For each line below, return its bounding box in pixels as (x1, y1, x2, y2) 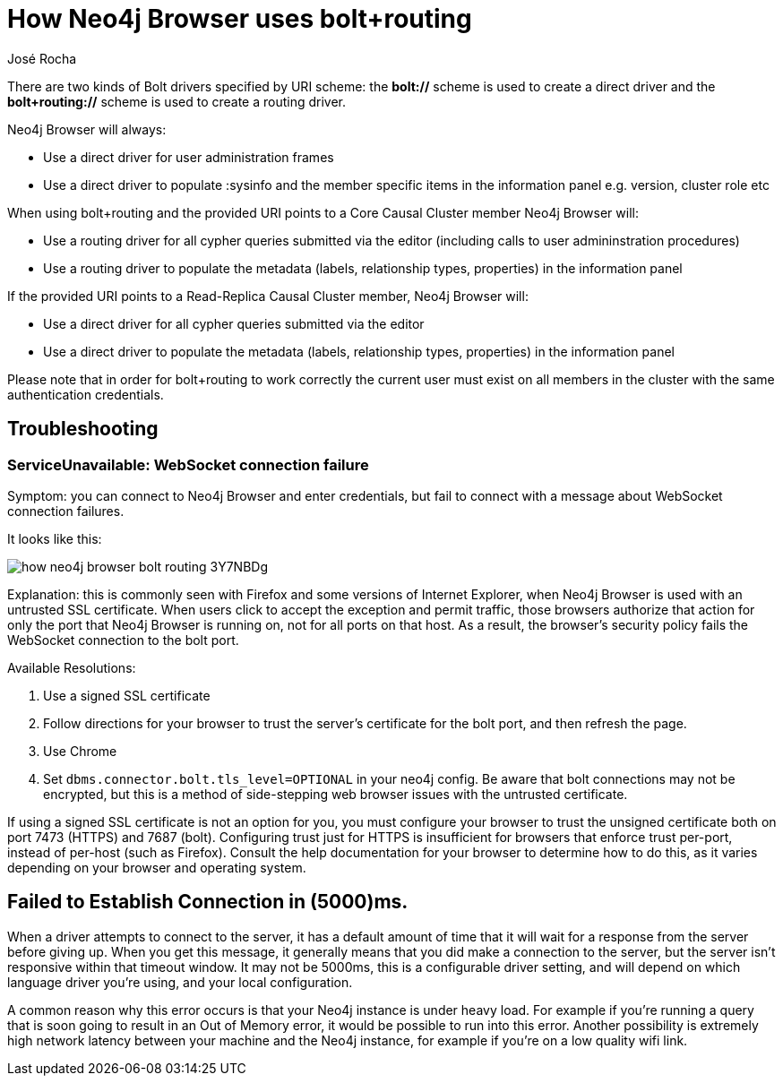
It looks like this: (7, 530, 102, 546)
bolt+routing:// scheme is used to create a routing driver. (7, 93, 347, 109)
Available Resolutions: (7, 659, 136, 675)
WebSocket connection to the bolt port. (7, 632, 239, 648)
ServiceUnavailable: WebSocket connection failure (7, 455, 369, 474)
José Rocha (7, 50, 77, 66)
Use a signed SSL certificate (43, 687, 211, 703)
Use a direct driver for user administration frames (43, 149, 334, 165)
